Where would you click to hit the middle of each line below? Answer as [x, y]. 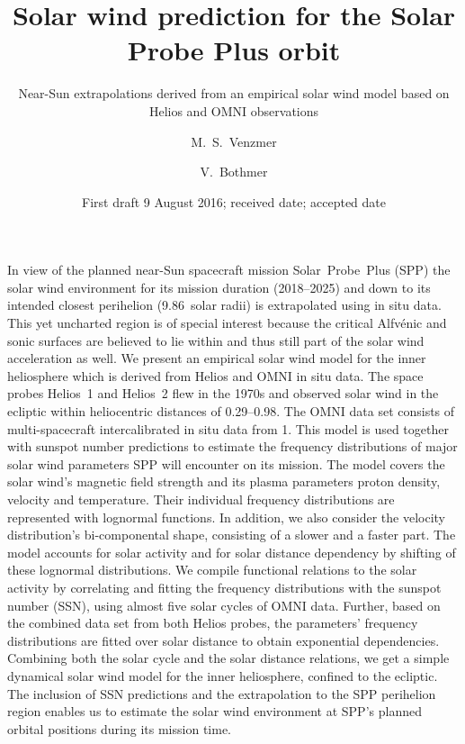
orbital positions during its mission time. [119, 728]
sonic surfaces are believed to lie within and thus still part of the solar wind [216, 340]
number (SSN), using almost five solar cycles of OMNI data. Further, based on [224, 605]
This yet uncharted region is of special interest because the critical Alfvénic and [227, 323]
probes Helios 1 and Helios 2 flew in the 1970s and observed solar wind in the [223, 393]
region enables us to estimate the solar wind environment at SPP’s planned [215, 711]
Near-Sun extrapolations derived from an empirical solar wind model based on [234, 93]
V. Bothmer [234, 172]
